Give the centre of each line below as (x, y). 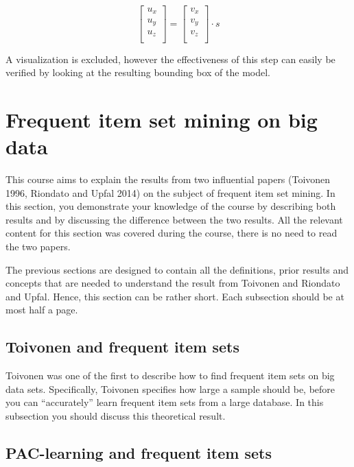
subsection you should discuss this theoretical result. (116, 415)
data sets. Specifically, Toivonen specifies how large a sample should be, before (170, 388)
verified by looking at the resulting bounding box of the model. (138, 72)
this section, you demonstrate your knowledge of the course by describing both (171, 206)
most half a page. (42, 310)
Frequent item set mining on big (162, 119)
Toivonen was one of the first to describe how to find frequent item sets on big (170, 375)
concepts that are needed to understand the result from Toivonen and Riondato (173, 283)
